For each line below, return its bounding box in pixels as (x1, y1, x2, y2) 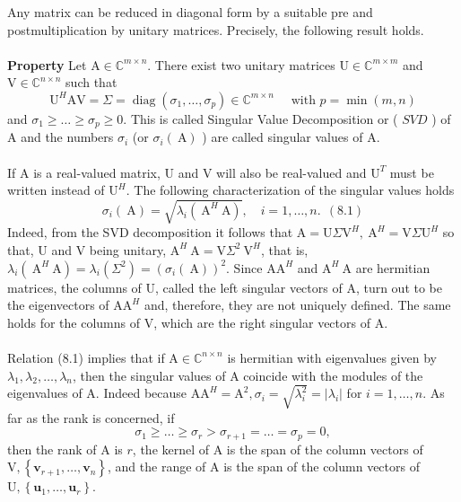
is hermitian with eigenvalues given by (227, 348, 437, 366)
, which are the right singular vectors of (153, 313, 370, 331)
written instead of (7, 181, 105, 199)
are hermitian (355, 258, 431, 277)
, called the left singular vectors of (155, 277, 343, 296)
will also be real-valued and (216, 163, 367, 181)
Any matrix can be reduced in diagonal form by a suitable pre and (7, 3, 373, 21)
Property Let (7, 55, 87, 74)
